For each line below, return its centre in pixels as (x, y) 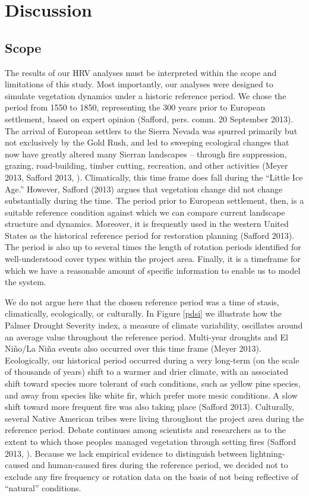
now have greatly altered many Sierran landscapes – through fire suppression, (146, 154)
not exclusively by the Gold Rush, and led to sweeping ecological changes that (147, 142)
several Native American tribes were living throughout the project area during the (154, 418)
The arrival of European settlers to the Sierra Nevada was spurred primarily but (151, 130)
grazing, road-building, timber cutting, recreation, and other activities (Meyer (146, 165)
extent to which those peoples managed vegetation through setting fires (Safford (151, 441)
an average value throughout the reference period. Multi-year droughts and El (146, 337)
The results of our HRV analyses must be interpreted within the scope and (141, 72)
